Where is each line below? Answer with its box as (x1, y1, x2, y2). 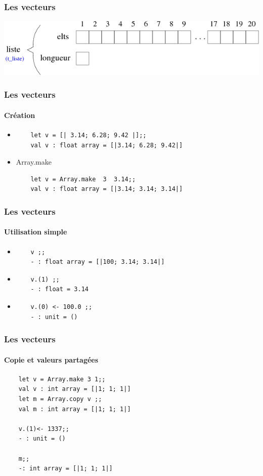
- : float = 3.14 (30, 286, 89, 293)
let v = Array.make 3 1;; (18, 375, 106, 383)
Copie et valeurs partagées (4, 354, 99, 365)
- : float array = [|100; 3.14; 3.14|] (30, 258, 165, 266)
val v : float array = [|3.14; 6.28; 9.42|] (30, 141, 183, 149)
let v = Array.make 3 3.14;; (30, 175, 136, 183)
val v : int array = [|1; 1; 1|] (18, 385, 131, 393)
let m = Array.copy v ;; (18, 395, 102, 403)
